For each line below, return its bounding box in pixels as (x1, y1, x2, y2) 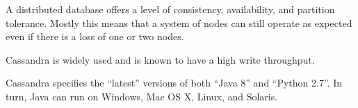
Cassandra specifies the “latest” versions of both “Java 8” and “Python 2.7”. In (6, 75, 342, 90)
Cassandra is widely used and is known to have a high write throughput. (6, 52, 315, 66)
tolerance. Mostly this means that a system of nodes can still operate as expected (6, 15, 352, 30)
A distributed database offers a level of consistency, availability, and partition (6, 2, 335, 16)
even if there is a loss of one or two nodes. (6, 29, 184, 44)
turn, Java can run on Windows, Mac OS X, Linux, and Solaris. (6, 89, 278, 103)
